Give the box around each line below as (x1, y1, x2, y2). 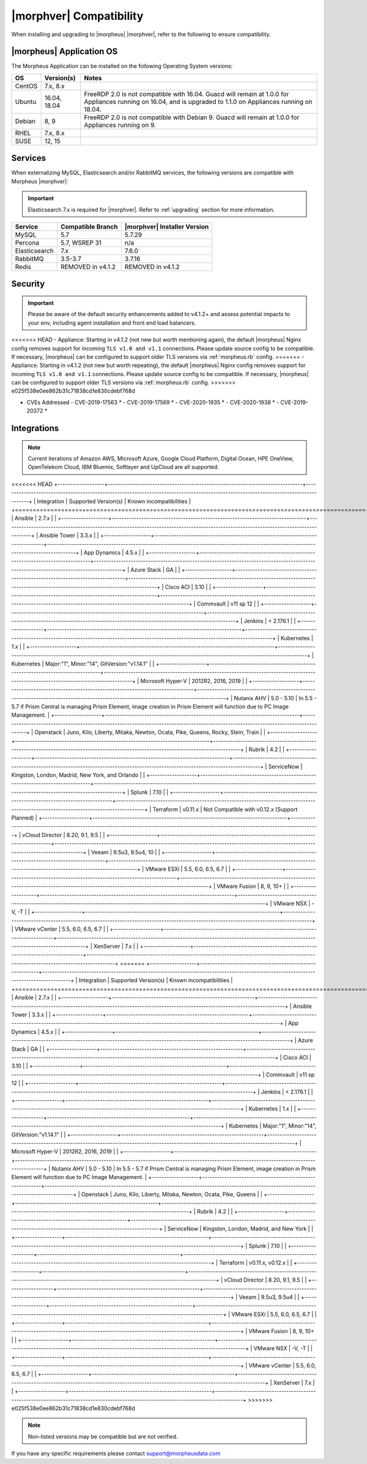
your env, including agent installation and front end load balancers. (28, 319, 196, 327)
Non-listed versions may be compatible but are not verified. (28, 1433, 178, 1440)
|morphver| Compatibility (11, 9, 144, 23)
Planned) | (11, 814, 38, 822)
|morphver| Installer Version (124, 222, 209, 231)
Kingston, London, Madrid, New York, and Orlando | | (11, 771, 145, 779)
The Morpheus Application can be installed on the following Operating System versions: (11, 62, 233, 70)
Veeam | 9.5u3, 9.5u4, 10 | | (91, 848, 160, 856)
